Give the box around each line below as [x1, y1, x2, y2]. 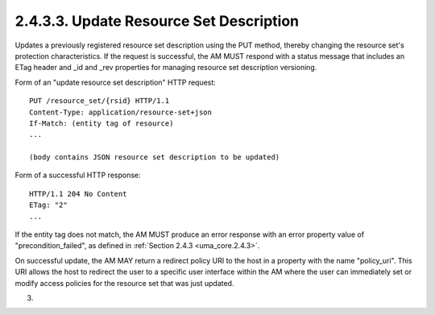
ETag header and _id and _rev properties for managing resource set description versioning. [14, 63, 317, 73]
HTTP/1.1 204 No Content [29, 189, 127, 198]
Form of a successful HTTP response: [14, 170, 141, 180]
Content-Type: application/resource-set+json [29, 107, 213, 117]
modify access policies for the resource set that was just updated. [14, 278, 234, 288]
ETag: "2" [29, 201, 68, 209]
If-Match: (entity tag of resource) [29, 118, 174, 128]
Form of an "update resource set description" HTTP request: [14, 77, 217, 87]
